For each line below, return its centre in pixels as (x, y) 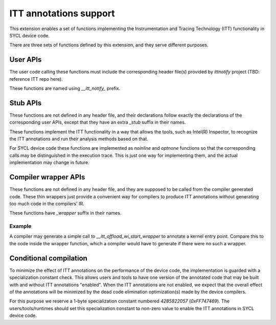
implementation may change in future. (49, 163)
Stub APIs (26, 103)
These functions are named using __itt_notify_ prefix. (65, 88)
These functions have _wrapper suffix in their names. (65, 213)
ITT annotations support (62, 13)
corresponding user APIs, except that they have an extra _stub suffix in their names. (98, 122)
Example (20, 226)
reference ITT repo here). (36, 79)
